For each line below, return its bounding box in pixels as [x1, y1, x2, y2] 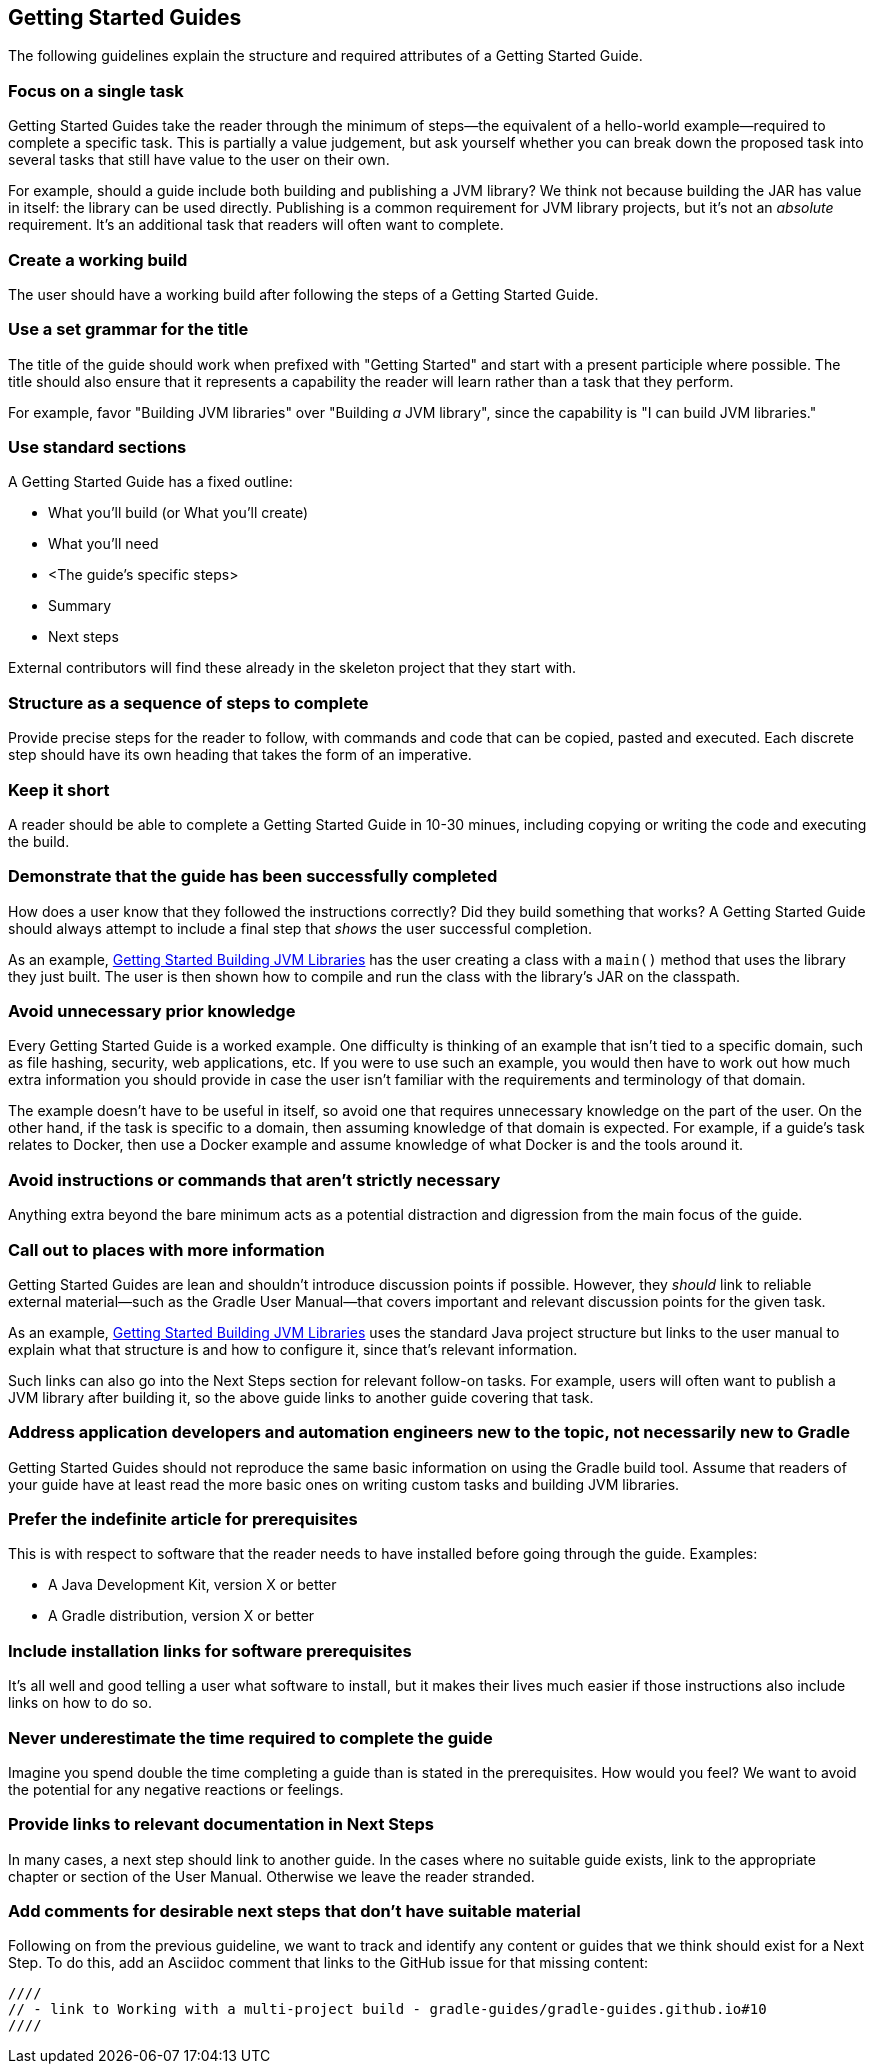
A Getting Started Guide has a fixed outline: [8, 473, 293, 491]
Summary [48, 597, 112, 615]
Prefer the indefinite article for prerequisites [8, 1509, 358, 1530]
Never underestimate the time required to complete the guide [8, 1727, 493, 1748]
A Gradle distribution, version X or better [48, 1607, 315, 1625]
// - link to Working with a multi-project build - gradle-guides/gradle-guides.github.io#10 [8, 2001, 767, 2018]
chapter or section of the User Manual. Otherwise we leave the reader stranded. [8, 1867, 535, 1885]
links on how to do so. [8, 1694, 152, 1712]
